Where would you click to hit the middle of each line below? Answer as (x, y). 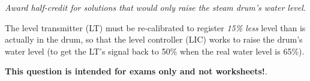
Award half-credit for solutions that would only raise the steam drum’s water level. (156, 7)
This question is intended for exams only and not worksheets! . (136, 71)
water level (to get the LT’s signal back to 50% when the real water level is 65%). (155, 51)
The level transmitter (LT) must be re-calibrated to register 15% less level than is (155, 27)
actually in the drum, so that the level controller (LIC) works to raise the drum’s (154, 39)
